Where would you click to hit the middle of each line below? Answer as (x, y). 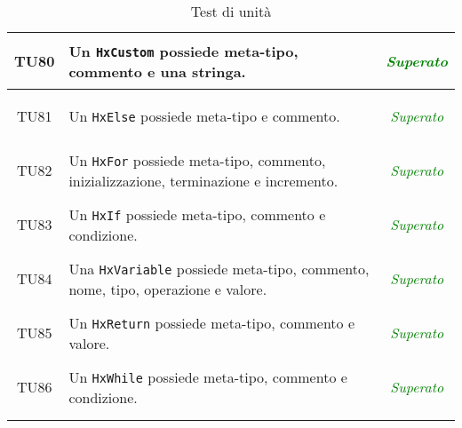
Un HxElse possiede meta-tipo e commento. (204, 116)
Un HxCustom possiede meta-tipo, (183, 51)
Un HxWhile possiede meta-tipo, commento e (208, 376)
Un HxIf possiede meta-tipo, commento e (197, 214)
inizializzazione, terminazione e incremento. (203, 180)
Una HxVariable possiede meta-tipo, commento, (219, 268)
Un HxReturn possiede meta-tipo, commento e (211, 322)
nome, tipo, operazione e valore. (168, 289)
